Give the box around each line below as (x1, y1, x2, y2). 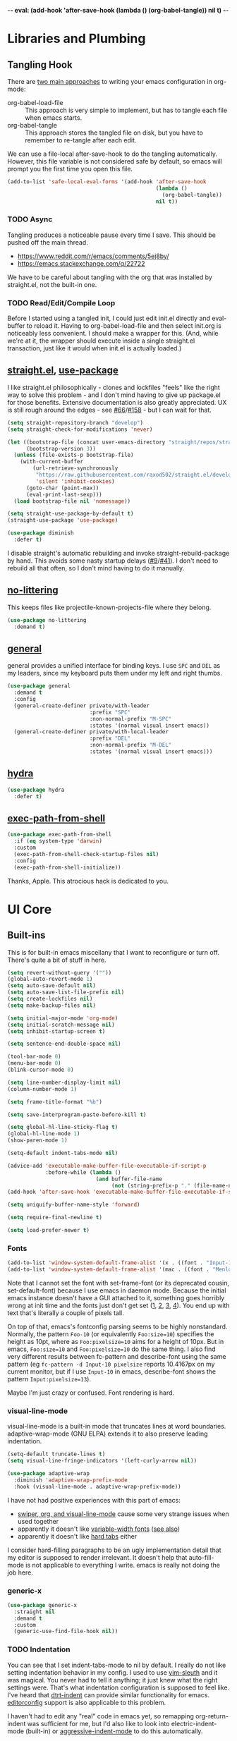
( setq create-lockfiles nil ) (7, 996, 93, 1003)
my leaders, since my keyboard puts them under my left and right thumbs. (7, 669, 222, 678)
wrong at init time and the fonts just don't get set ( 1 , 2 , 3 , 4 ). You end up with (7, 1301, 230, 1309)
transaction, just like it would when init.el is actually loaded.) (7, 344, 182, 353)
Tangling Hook (7, 59, 73, 71)
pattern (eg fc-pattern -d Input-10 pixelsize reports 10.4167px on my (7, 1360, 215, 1368)
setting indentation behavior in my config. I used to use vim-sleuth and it (7, 1668, 218, 1677)
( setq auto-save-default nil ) (7, 982, 97, 989)
